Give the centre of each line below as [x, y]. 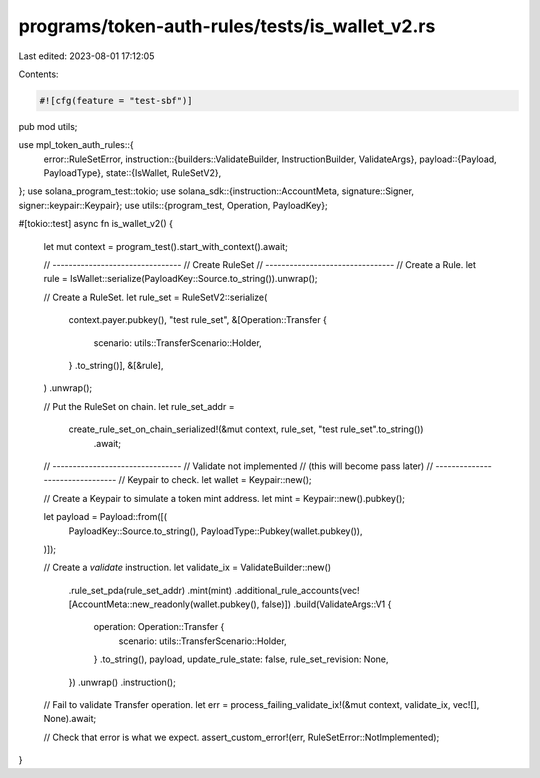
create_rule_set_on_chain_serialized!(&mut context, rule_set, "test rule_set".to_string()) [246, 429]
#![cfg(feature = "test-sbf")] [116, 100]
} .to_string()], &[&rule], [116, 365]
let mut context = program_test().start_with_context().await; [166, 246]
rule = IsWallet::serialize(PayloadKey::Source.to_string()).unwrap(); [181, 279]
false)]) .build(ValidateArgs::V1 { [326, 604]
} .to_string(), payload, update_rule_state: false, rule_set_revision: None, [241, 659]
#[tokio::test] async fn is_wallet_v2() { [96, 224]
